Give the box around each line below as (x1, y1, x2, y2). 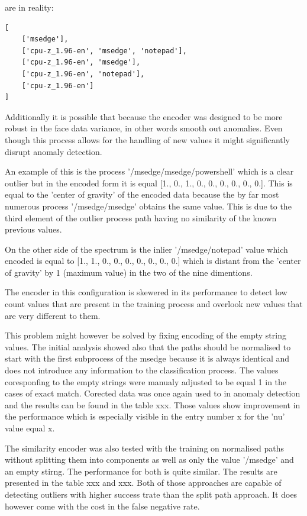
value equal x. (5, 422, 55, 434)
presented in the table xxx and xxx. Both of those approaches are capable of (5, 476, 282, 489)
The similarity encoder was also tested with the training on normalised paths (5, 441, 284, 454)
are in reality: (5, 1, 54, 13)
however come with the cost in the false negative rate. (5, 499, 200, 512)
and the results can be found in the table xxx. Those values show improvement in (5, 398, 300, 411)
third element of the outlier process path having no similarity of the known (5, 211, 277, 224)
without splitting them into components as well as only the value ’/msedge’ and (5, 453, 294, 466)
